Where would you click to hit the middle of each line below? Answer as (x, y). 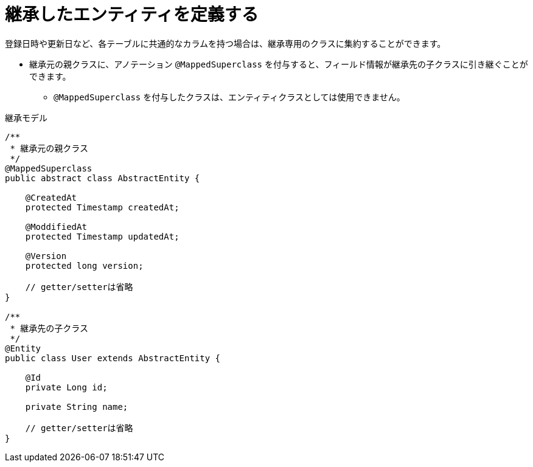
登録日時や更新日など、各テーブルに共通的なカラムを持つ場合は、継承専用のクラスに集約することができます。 (225, 43)
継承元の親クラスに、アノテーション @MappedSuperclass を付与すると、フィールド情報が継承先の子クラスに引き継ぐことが (279, 64)
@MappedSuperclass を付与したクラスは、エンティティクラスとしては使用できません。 (229, 97)
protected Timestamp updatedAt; (102, 236)
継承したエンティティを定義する (132, 15)
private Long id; (66, 387)
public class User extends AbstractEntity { (113, 358)
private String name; (77, 406)
